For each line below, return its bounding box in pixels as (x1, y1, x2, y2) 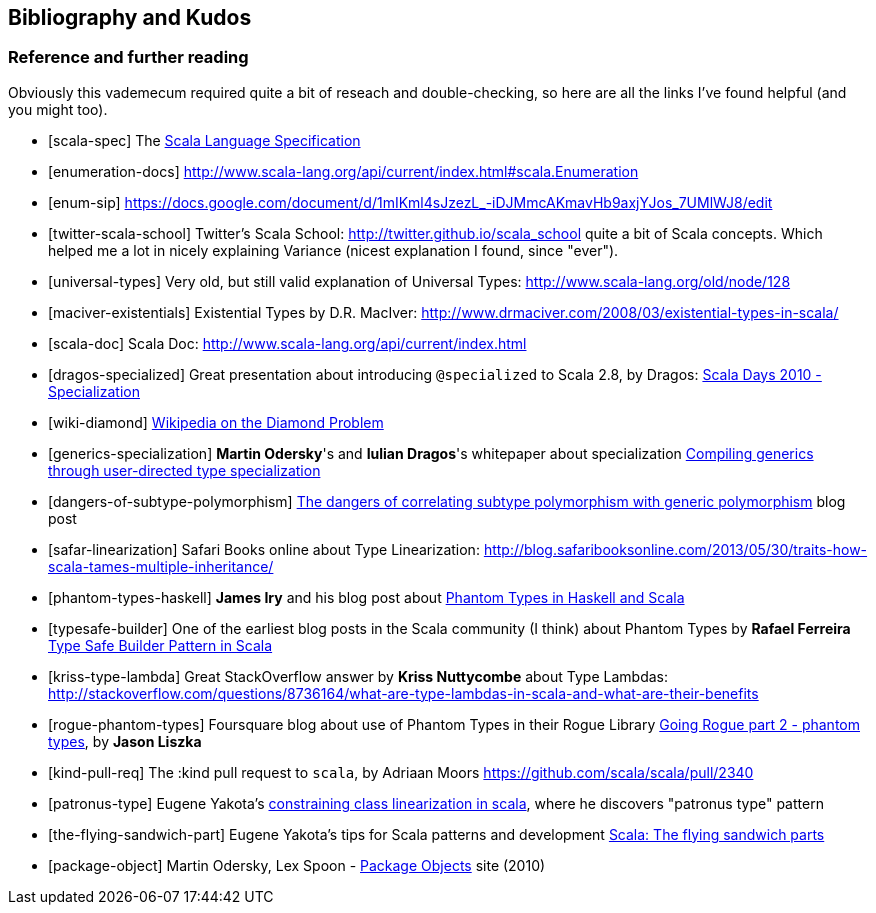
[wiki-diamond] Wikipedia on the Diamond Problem (48, 413, 384, 431)
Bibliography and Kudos (8, 5, 252, 30)
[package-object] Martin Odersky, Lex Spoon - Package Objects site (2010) (48, 856, 546, 874)
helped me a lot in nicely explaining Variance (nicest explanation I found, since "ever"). (48, 241, 619, 259)
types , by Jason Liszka (48, 732, 202, 750)
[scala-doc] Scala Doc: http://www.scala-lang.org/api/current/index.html (48, 334, 527, 352)
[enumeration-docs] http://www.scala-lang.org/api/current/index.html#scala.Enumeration (48, 162, 639, 180)
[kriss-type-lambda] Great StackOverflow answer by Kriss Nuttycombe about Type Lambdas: (48, 667, 668, 685)
